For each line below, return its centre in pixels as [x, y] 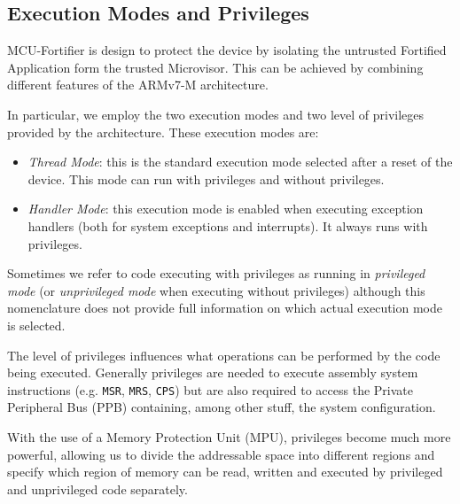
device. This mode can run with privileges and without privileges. [206, 178]
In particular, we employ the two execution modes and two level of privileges [216, 114]
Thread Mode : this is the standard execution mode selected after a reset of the [240, 162]
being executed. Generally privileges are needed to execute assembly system [213, 372]
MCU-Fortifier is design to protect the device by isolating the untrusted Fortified [227, 50]
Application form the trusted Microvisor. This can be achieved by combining [215, 67]
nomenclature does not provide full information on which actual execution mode [225, 308]
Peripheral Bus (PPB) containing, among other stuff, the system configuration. [222, 407]
